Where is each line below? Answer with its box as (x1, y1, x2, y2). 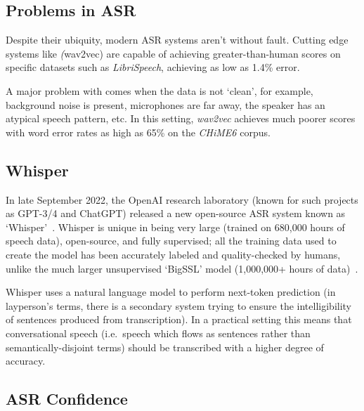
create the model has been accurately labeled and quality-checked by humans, (6, 247, 341, 261)
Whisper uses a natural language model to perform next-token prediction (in (6, 285, 336, 299)
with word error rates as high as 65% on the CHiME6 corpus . (6, 124, 271, 139)
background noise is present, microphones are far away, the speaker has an (6, 97, 325, 112)
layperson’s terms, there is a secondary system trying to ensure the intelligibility (6, 298, 351, 313)
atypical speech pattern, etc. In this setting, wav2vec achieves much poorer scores (6, 111, 356, 126)
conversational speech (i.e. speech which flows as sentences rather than (6, 325, 311, 340)
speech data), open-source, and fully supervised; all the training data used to (6, 233, 337, 248)
